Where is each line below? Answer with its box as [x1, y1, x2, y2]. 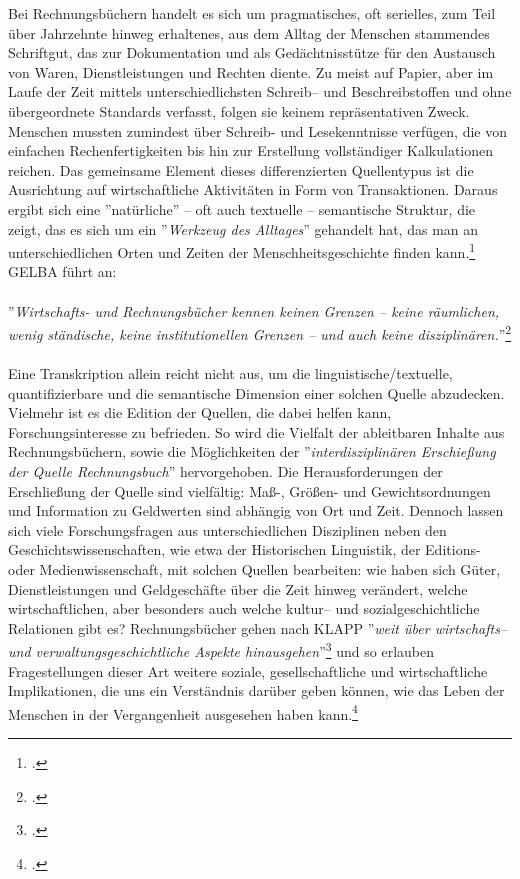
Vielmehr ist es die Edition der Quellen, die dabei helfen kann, [8, 402, 392, 423]
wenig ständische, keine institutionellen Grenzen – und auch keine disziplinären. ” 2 [8, 321, 512, 344]
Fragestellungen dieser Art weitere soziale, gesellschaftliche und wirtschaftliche [8, 660, 488, 681]
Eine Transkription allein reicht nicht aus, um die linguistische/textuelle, [8, 363, 453, 383]
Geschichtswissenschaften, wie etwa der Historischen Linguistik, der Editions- [8, 539, 481, 560]
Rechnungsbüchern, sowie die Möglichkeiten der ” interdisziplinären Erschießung [8, 441, 496, 462]
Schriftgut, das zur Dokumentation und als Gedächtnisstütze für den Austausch [8, 42, 496, 63]
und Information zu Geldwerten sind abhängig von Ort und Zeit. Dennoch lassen [8, 500, 504, 521]
